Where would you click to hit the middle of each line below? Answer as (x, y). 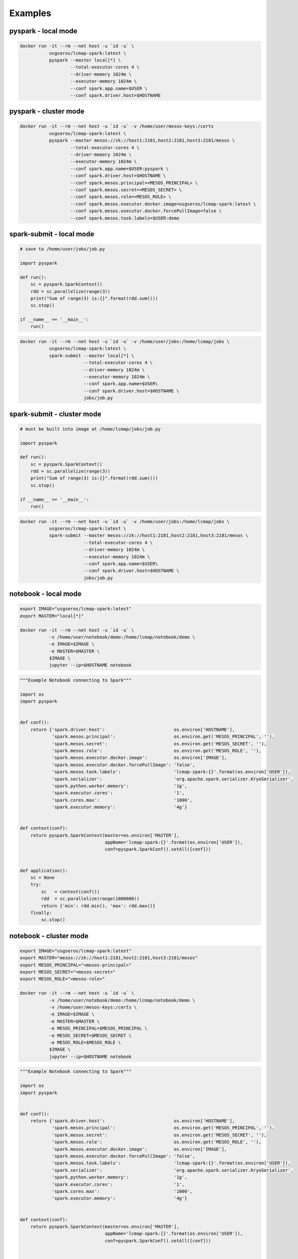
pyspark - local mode (43, 31)
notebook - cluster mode (49, 936)
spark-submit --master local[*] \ (92, 356)
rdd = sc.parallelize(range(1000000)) (90, 899)
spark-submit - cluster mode (55, 414)
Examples (30, 13)
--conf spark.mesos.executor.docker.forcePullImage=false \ (146, 211)
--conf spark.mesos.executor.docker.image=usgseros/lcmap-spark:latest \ (163, 204)
